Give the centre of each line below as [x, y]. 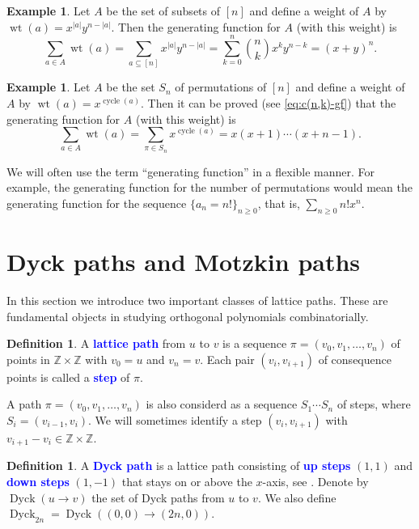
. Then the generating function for [196, 26]
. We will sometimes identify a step [175, 419]
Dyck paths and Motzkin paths [184, 262]
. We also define [297, 497]
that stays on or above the [187, 481]
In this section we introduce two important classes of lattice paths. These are [197, 300]
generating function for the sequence [97, 203]
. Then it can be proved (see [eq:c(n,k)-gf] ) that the [269, 102]
